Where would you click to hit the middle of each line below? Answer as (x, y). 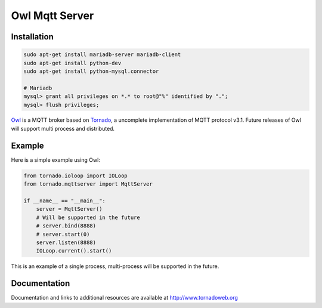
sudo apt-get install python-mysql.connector (91, 71)
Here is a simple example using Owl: (56, 160)
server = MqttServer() (69, 209)
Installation (32, 37)
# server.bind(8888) (66, 226)
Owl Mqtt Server (52, 16)
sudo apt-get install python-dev (72, 63)
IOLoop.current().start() (74, 251)
